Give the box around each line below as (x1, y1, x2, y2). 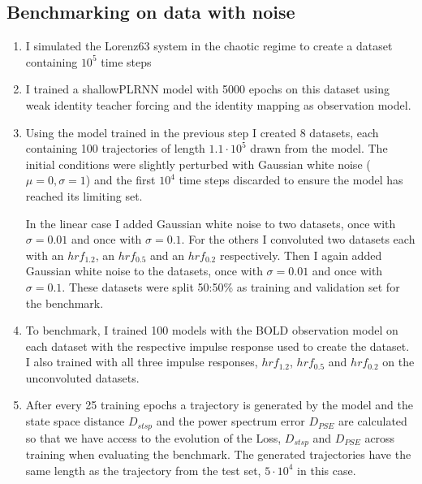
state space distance (25, 413, 125, 430)
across (364, 429, 395, 446)
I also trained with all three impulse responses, (25, 353, 258, 370)
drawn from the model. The (250, 140, 388, 157)
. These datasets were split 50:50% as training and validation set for (62, 278, 400, 295)
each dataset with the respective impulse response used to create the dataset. (25, 337, 410, 354)
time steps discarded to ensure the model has (179, 171, 403, 188)
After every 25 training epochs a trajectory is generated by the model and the (25, 396, 413, 413)
